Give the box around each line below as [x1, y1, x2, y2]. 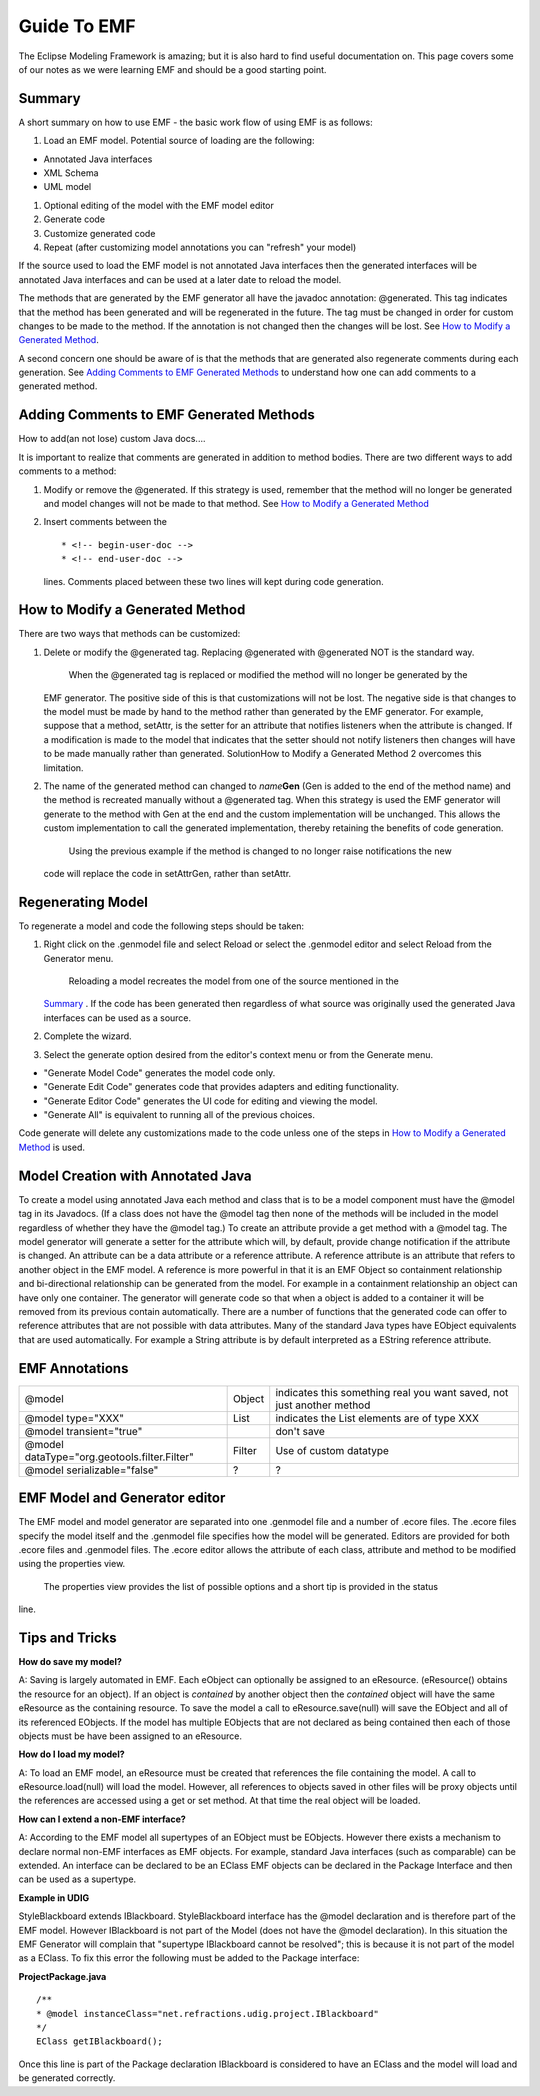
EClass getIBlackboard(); [36, 2036, 164, 2047]
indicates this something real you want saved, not [275, 1385, 509, 1399]
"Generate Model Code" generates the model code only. [43, 1066, 276, 1079]
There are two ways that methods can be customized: [18, 628, 241, 640]
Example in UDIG [18, 1891, 90, 1904]
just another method [275, 1398, 371, 1412]
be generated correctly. [18, 2072, 116, 2084]
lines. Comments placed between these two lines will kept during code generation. [43, 575, 384, 587]
